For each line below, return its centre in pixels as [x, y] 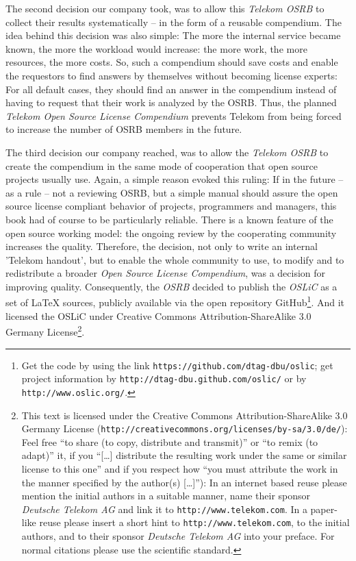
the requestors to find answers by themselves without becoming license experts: [171, 75]
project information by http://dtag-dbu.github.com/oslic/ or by [164, 378]
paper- [324, 509]
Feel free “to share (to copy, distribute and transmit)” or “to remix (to [170, 441]
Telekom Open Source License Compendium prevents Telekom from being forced [174, 115]
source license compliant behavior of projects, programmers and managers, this [171, 206]
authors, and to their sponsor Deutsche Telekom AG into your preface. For [178, 536]
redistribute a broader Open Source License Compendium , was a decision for [166, 273]
